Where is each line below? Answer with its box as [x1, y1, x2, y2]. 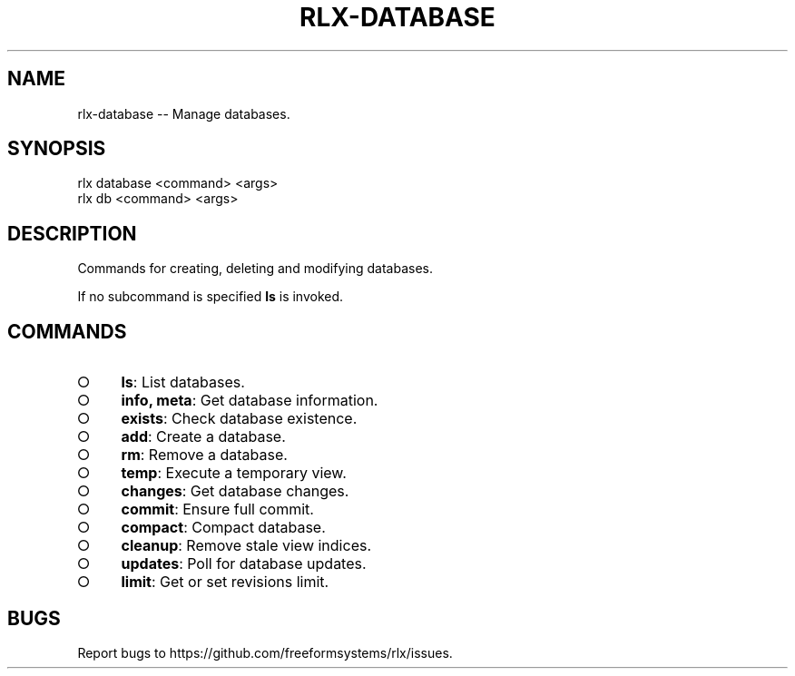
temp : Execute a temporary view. [121, 464, 347, 483]
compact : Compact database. [121, 518, 326, 537]
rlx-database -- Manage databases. [77, 105, 290, 122]
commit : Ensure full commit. [121, 500, 314, 519]
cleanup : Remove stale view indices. [121, 536, 372, 555]
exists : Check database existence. [121, 409, 358, 428]
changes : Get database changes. [121, 482, 349, 501]
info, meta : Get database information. [121, 391, 378, 410]
